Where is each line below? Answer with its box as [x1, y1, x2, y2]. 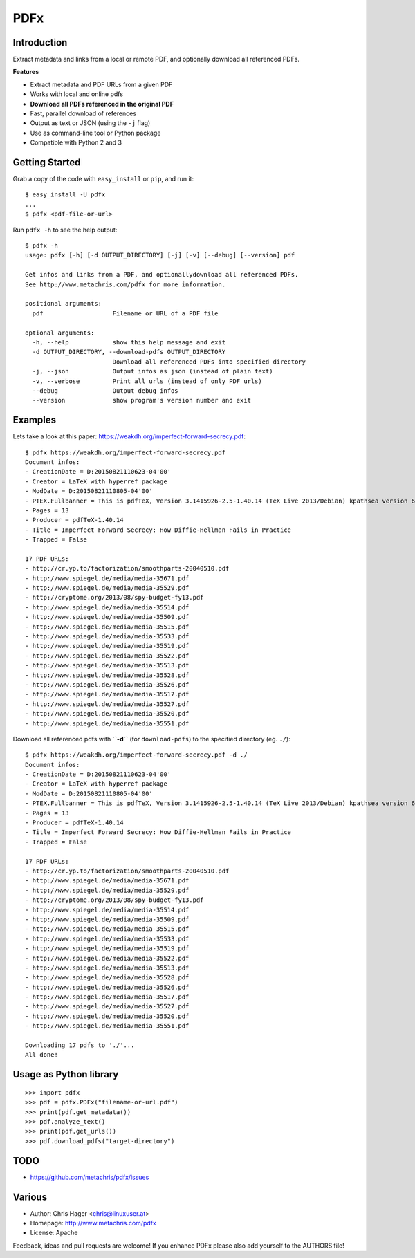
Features [12, 68, 39, 76]
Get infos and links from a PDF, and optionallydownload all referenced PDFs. [25, 270, 299, 279]
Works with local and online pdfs [30, 90, 124, 98]
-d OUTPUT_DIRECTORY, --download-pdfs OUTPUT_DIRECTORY [32, 348, 226, 356]
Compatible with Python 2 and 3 [30, 138, 122, 147]
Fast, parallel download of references [30, 109, 137, 118]
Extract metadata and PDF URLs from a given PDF [30, 80, 173, 89]
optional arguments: [25, 329, 95, 337]
